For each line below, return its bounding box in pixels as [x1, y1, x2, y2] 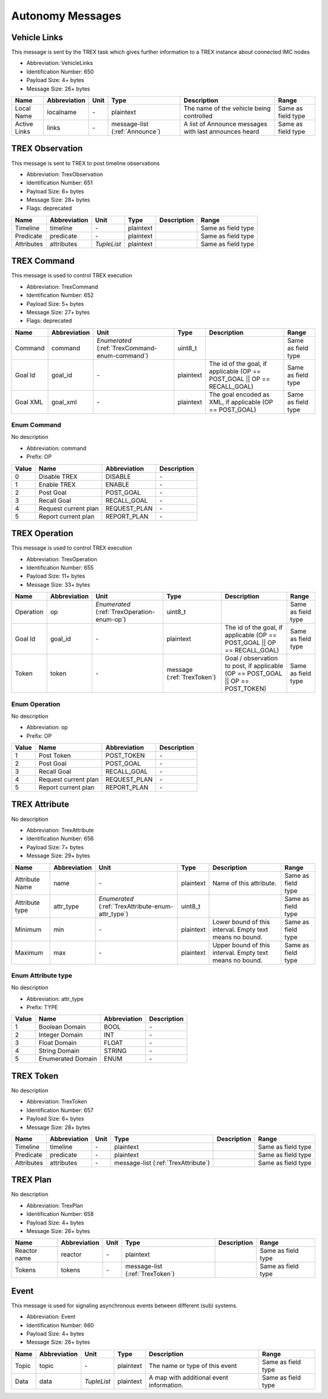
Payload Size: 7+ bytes [26, 843, 84, 851]
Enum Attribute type [11, 971, 73, 979]
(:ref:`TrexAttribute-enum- [98, 902, 174, 910]
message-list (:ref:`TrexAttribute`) [114, 1158, 210, 1167]
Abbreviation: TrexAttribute [26, 826, 94, 834]
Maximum [15, 948, 44, 957]
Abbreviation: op [26, 724, 68, 731]
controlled [183, 112, 213, 120]
